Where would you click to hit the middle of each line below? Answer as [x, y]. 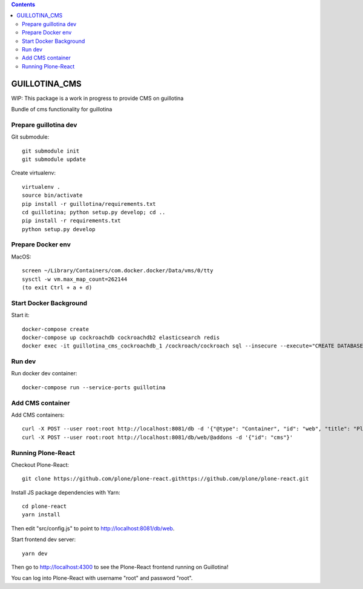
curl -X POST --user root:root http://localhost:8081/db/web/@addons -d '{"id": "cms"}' [158, 437]
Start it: [20, 315]
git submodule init [51, 151]
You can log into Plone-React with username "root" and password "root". [102, 578]
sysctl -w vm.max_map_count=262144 [75, 279]
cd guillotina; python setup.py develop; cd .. [94, 212]
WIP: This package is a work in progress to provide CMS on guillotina [97, 98]
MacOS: [21, 257]
